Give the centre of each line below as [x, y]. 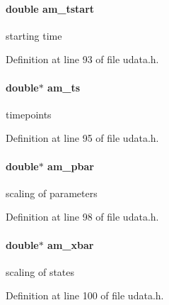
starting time [34, 35]
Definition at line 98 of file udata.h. [82, 217]
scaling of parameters [52, 193]
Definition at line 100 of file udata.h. [85, 295]
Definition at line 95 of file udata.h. [82, 138]
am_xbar [71, 244]
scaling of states [40, 271]
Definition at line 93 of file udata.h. [82, 59]
